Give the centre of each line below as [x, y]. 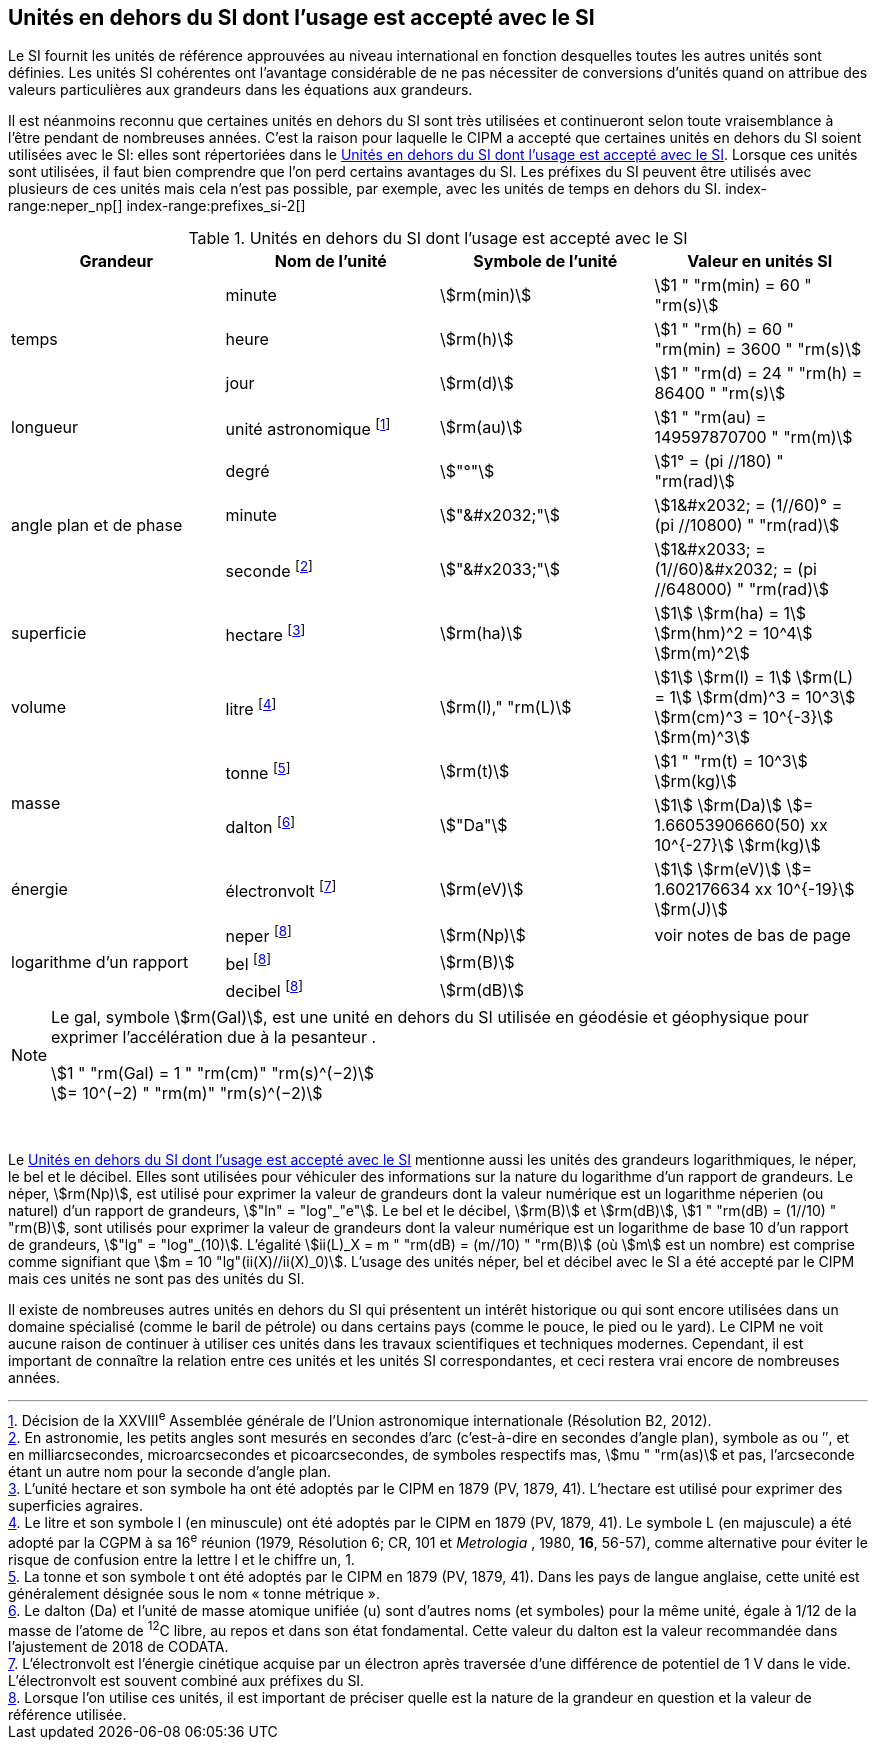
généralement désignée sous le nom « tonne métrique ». [194, 1593]
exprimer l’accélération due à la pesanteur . [214, 1037]
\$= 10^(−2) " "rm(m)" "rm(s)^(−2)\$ [187, 1093]
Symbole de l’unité [545, 261]
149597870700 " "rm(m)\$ [753, 437]
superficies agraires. [75, 1506]
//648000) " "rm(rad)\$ [742, 589]
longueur [45, 427]
